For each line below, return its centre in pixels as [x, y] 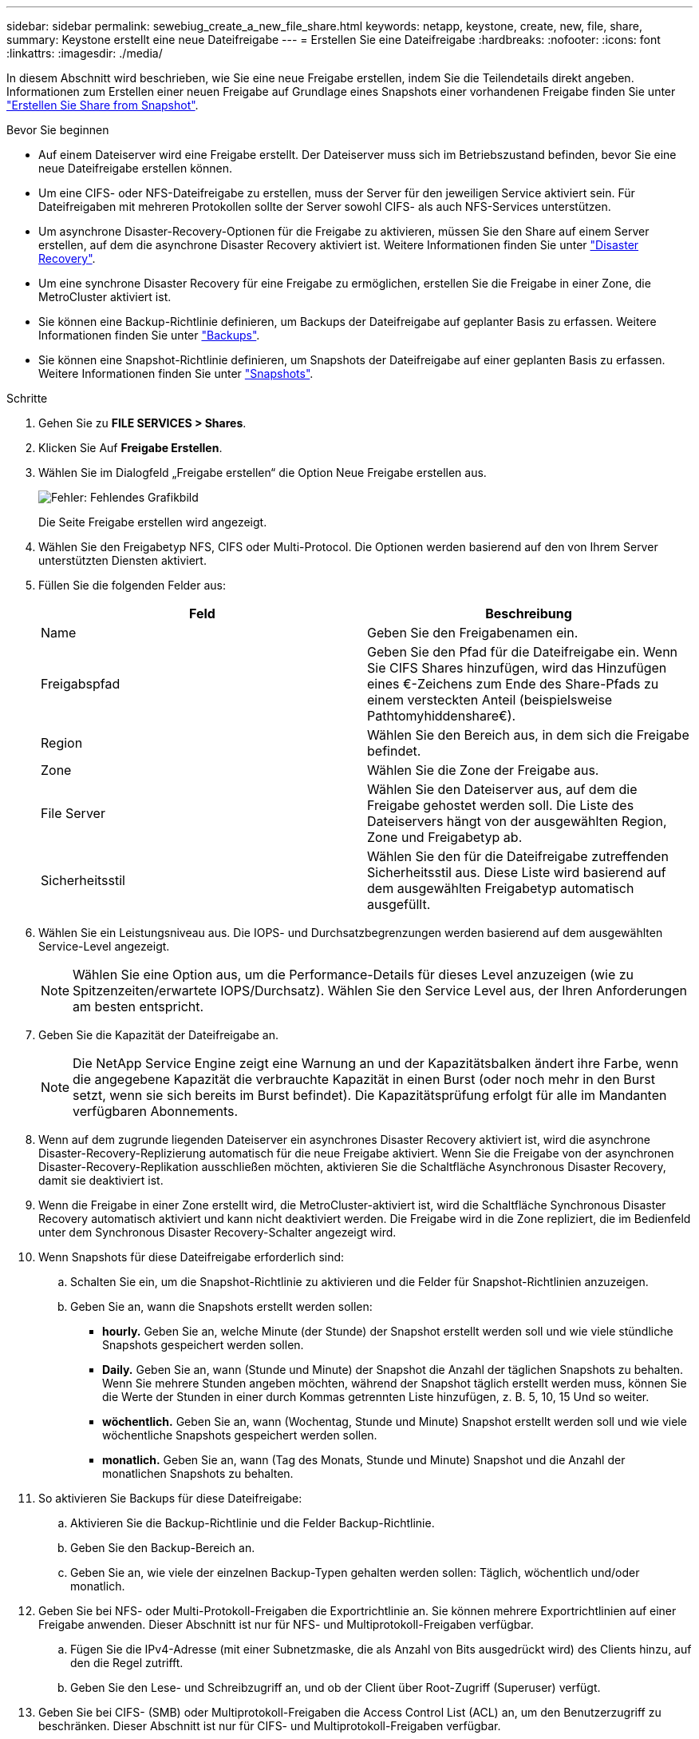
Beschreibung [529, 613]
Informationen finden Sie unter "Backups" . [149, 335]
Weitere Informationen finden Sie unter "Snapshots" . [176, 373]
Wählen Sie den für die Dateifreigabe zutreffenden [518, 856]
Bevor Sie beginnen [58, 130]
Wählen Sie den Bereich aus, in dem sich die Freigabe [528, 735]
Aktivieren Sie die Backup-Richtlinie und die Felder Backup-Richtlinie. [253, 1523]
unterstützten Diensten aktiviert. [122, 560]
